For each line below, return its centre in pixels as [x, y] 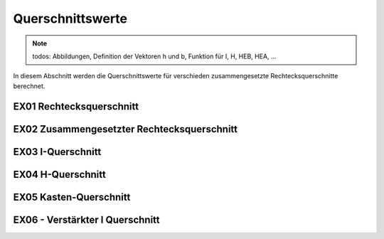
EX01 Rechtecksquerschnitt [76, 106]
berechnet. [29, 86]
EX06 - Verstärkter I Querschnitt [86, 219]
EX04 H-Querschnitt [59, 174]
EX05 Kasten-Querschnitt [72, 197]
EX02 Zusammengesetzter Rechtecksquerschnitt [126, 129]
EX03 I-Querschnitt [57, 152]
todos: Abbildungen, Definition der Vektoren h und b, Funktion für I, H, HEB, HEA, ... [154, 56]
